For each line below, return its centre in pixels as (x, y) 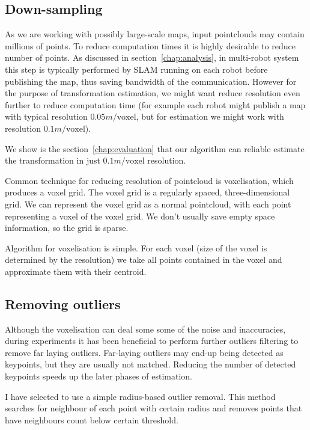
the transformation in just (53, 160)
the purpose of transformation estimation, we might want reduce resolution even (153, 93)
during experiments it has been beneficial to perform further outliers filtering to (152, 341)
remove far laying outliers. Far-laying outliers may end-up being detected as (144, 352)
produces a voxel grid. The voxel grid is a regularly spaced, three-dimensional (147, 192)
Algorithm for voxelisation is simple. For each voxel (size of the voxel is (136, 247)
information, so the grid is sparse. (67, 228)
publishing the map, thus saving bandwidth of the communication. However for (151, 81)
